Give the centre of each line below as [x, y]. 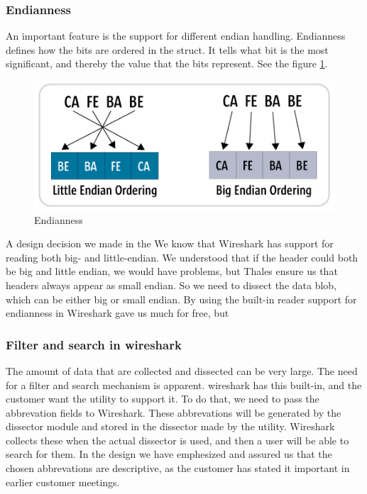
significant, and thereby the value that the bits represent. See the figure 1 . [167, 63]
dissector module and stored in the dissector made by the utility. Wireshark [170, 426]
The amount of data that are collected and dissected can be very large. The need [182, 370]
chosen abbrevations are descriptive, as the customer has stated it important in [178, 468]
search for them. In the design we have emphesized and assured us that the [169, 454]
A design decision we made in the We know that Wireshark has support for [170, 243]
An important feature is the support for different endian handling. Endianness [176, 36]
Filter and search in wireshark [94, 344]
